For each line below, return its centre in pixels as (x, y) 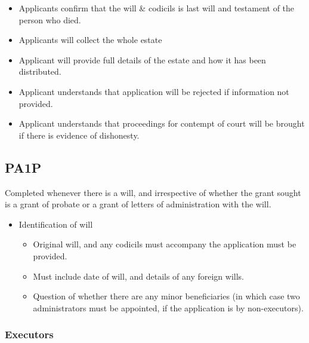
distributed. (40, 71)
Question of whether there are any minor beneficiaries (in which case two (166, 296)
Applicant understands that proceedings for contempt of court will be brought (162, 123)
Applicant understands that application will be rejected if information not (154, 91)
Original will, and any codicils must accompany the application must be (165, 244)
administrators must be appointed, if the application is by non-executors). (168, 307)
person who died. (50, 19)
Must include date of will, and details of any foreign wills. (139, 276)
